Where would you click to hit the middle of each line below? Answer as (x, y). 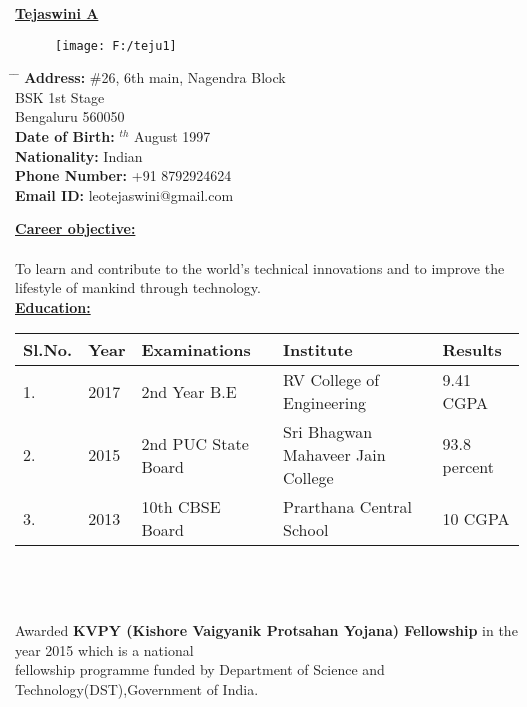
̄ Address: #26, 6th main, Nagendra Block (150, 77)
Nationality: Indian (79, 155)
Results (472, 350)
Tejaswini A (57, 13)
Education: (53, 306)
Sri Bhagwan (328, 432)
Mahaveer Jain (334, 455)
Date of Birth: (65, 136)
